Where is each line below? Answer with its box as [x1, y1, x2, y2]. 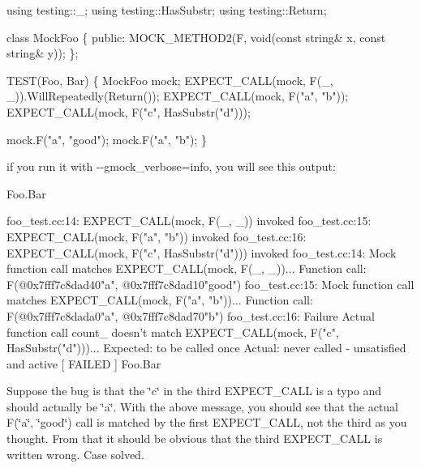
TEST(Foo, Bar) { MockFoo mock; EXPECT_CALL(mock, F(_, [6, 71, 333, 88]
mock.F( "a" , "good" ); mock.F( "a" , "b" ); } [6, 130, 207, 147]
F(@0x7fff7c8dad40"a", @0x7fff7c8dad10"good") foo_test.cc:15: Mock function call [6, 275, 415, 292]
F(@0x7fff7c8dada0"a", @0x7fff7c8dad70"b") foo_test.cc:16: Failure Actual [6, 307, 375, 324]
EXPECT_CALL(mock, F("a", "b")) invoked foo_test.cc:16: [6, 228, 307, 245]
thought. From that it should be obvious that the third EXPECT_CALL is [6, 430, 383, 447]
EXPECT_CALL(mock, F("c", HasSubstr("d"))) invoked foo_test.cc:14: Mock [6, 244, 397, 261]
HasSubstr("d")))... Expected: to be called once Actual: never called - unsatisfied [6, 339, 406, 356]
